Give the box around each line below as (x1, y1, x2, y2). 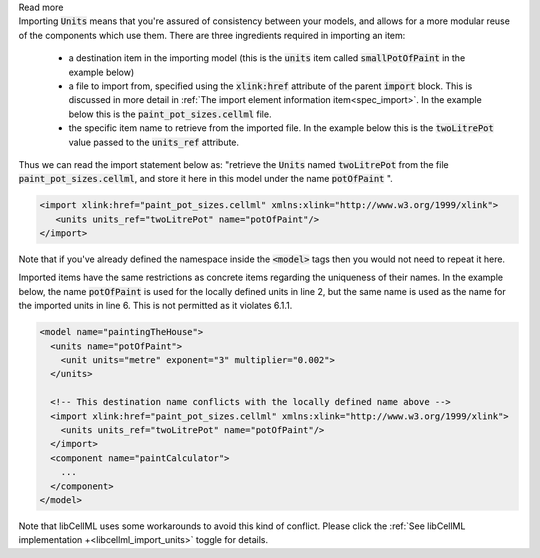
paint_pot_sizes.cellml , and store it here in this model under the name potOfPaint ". (18, 173, 394, 185)
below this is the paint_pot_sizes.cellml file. (68, 108, 272, 120)
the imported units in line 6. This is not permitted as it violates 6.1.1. (18, 300, 293, 312)
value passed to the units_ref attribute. (68, 136, 240, 148)
